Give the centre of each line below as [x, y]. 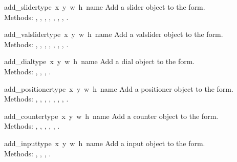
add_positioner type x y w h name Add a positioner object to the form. [119, 88]
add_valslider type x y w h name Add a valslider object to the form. [114, 34]
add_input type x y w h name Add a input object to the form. [105, 143]
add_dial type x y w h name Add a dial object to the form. [100, 61]
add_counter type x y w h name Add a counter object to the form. [111, 116]
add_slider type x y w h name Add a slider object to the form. [105, 7]
